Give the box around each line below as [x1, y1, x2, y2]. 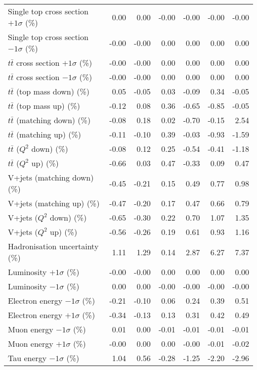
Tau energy [8, 352, 47, 364]
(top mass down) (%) [16, 86, 90, 97]
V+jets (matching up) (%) [8, 197, 100, 209]
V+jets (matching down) [8, 172, 94, 183]
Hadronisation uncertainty [8, 240, 99, 252]
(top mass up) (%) [16, 100, 80, 111]
